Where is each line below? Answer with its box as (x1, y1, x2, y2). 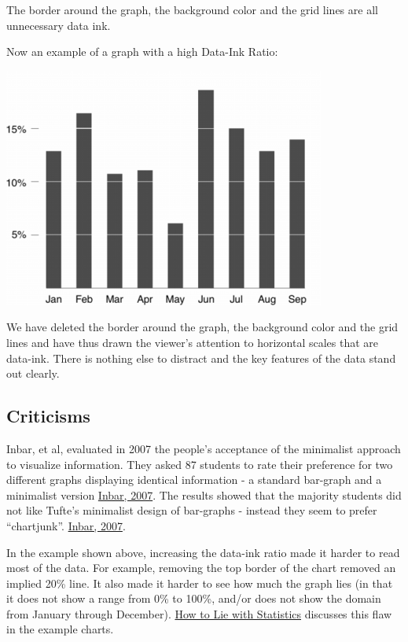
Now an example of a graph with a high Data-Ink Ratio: (6, 43, 278, 60)
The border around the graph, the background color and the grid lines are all (6, 2, 378, 17)
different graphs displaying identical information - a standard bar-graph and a (6, 471, 382, 488)
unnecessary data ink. (6, 17, 111, 33)
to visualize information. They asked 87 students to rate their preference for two (6, 456, 393, 472)
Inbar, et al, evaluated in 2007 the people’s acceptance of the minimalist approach (6, 440, 401, 456)
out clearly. (6, 365, 60, 382)
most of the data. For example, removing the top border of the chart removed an (6, 559, 396, 576)
